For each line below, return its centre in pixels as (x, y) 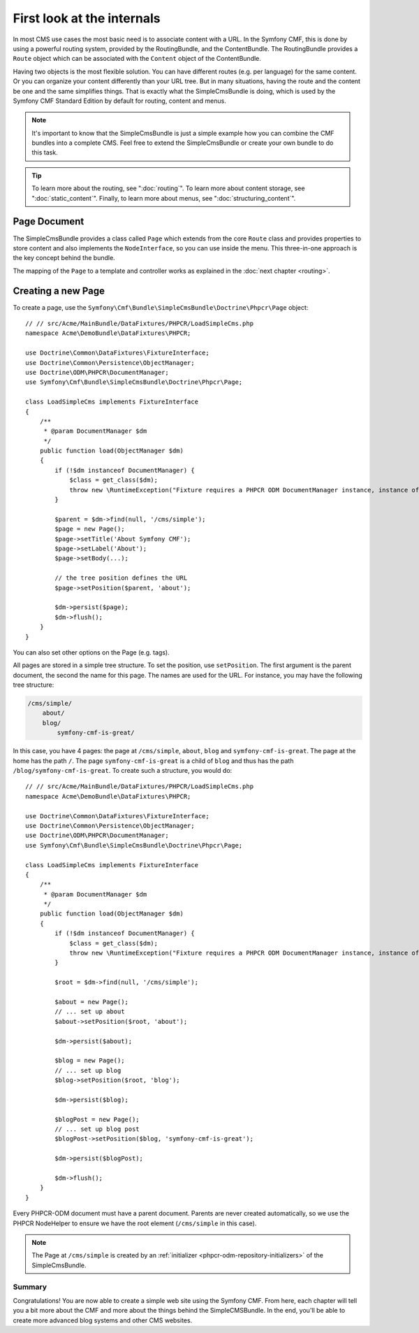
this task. (45, 152)
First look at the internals (87, 18)
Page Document (49, 221)
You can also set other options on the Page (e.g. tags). (91, 652)
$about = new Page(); (92, 1001)
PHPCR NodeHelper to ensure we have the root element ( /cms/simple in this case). (135, 1223)
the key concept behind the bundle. (64, 258)
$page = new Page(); (90, 529)
